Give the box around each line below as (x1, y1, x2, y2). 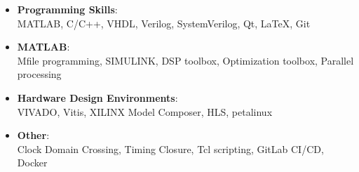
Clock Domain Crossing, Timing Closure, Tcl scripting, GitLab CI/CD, (17, 141, 324, 156)
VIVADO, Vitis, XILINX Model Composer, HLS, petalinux (17, 104, 273, 119)
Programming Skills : (17, 2, 118, 16)
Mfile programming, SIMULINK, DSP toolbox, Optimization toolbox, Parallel (17, 53, 354, 67)
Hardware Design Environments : (17, 90, 178, 105)
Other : (17, 128, 50, 143)
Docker (17, 155, 48, 170)
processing (17, 67, 62, 81)
